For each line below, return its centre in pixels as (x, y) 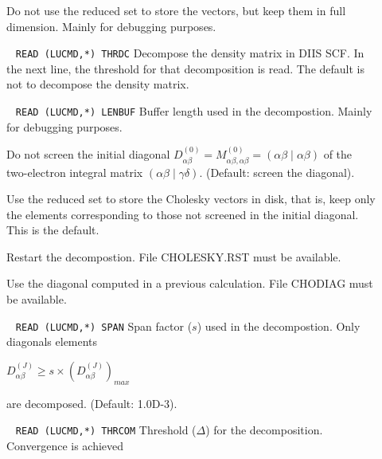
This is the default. (53, 230)
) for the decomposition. (264, 430)
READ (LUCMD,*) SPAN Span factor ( (104, 326)
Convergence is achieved (65, 445)
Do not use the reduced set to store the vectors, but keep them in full (176, 10)
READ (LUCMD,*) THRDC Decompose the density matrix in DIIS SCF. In (190, 53)
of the (338, 154)
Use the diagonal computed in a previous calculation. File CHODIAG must (190, 283)
